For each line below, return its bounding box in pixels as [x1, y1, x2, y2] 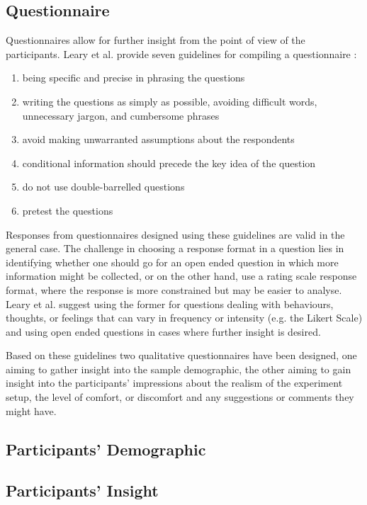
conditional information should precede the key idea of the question [22, 155, 316, 170]
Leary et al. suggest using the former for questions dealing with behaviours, [6, 296, 334, 311]
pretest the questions [22, 203, 113, 217]
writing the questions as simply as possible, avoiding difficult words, [22, 93, 317, 108]
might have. [6, 403, 57, 418]
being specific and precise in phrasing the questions [22, 70, 245, 85]
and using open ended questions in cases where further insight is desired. [6, 324, 321, 339]
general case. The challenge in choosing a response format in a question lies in [6, 241, 344, 256]
